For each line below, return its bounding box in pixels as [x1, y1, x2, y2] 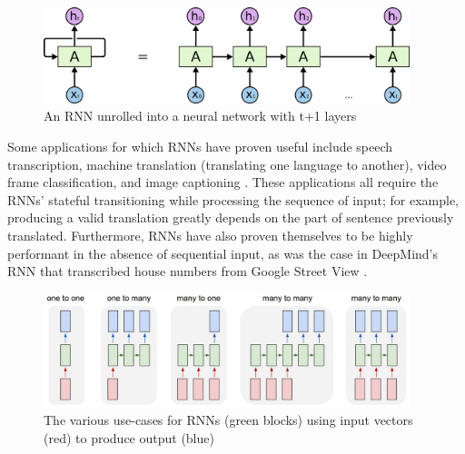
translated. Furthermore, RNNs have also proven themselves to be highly [7, 225, 413, 244]
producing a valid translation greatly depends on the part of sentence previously [7, 208, 454, 227]
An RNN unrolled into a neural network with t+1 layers [44, 106, 357, 125]
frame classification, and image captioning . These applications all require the [7, 173, 439, 192]
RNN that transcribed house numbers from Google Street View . [7, 262, 368, 281]
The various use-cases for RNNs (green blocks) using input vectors [44, 410, 413, 429]
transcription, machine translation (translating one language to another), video [7, 154, 447, 173]
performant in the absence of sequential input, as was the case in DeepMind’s [7, 243, 438, 262]
